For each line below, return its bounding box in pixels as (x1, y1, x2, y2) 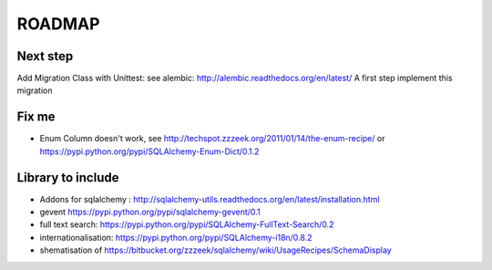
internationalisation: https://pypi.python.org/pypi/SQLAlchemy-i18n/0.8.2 (39, 232, 313, 243)
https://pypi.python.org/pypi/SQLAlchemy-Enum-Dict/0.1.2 (39, 146, 260, 157)
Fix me (16, 109, 56, 125)
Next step (16, 48, 74, 64)
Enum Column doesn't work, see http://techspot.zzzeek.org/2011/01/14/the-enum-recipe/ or (39, 133, 385, 144)
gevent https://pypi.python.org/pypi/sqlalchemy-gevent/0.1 (39, 206, 261, 218)
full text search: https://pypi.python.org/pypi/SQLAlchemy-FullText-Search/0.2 (39, 219, 334, 230)
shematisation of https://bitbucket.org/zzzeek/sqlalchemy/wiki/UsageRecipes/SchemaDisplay (39, 244, 392, 255)
